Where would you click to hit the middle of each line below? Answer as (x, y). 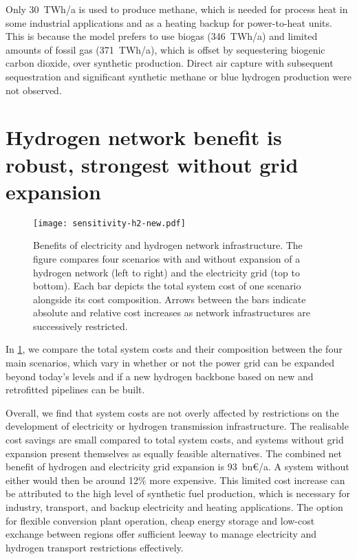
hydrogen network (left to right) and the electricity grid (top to (166, 272)
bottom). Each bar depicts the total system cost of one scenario (167, 286)
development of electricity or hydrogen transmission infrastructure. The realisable (177, 426)
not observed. (34, 90)
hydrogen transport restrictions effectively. (95, 547)
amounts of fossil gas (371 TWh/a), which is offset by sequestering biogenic (165, 49)
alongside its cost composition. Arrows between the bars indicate (170, 299)
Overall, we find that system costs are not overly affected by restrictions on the (172, 412)
